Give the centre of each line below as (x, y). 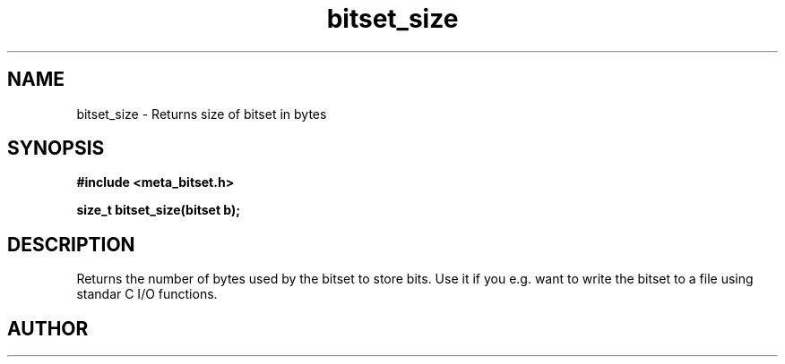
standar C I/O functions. (147, 294)
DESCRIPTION (71, 244)
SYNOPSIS (56, 148)
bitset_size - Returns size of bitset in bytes (202, 114)
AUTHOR (48, 328)
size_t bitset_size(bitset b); (159, 210)
